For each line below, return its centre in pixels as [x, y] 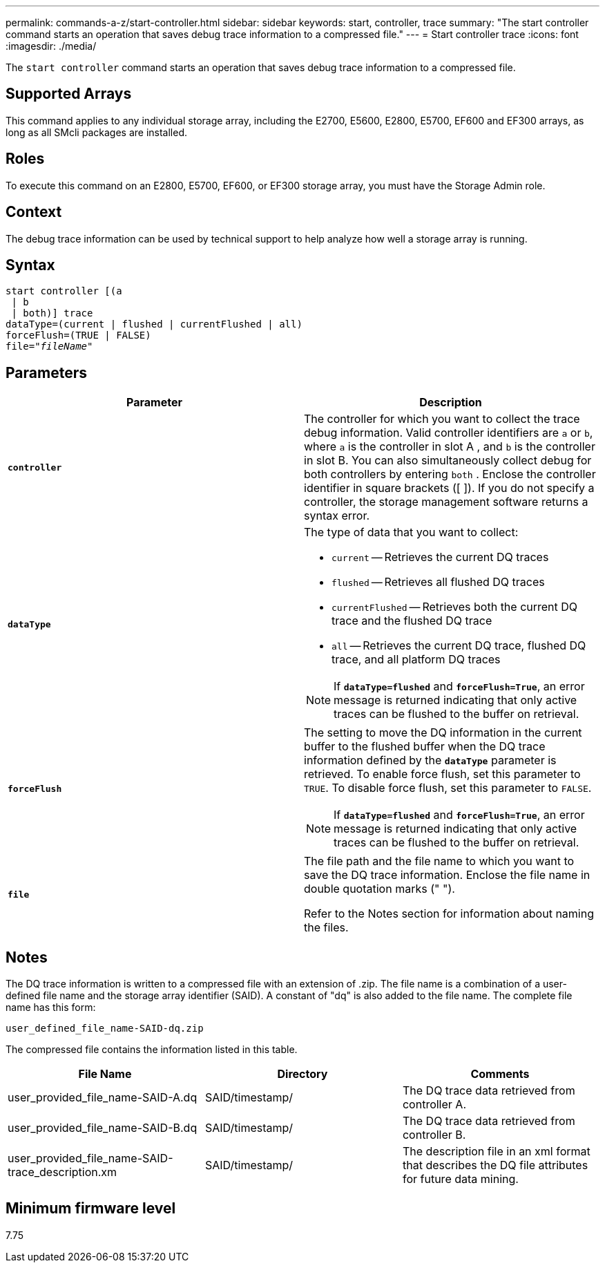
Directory [302, 1074]
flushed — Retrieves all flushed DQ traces [438, 582]
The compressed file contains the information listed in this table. [152, 1050]
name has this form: [51, 1007]
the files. [326, 928]
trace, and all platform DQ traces [416, 660]
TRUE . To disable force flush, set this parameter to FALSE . [448, 788]
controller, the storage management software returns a [446, 502]
